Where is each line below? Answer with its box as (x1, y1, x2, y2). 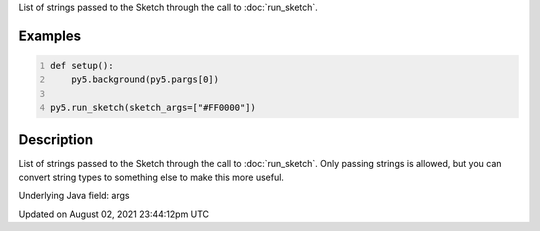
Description (18, 131, 94, 148)
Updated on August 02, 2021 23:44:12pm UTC (18, 208, 210, 220)
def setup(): (50, 60, 114, 71)
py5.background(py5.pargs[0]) (71, 74, 220, 85)
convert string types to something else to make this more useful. (18, 171, 285, 184)
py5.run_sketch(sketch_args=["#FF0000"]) (50, 102, 257, 114)
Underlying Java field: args (18, 190, 130, 202)
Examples (18, 27, 82, 44)
